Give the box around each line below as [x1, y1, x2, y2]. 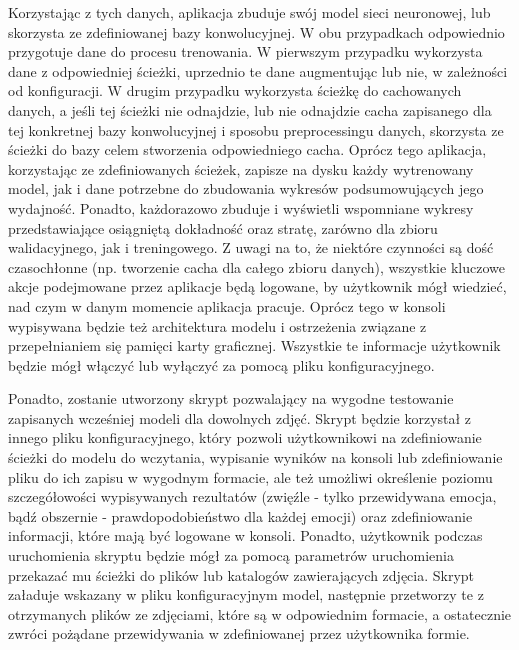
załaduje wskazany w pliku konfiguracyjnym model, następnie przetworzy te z [8, 584, 484, 605]
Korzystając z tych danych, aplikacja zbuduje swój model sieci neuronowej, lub [8, 2, 491, 22]
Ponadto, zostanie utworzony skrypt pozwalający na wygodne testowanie [8, 388, 454, 409]
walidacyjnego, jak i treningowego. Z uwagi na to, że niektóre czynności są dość [8, 237, 494, 258]
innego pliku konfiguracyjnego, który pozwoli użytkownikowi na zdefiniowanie [8, 427, 482, 448]
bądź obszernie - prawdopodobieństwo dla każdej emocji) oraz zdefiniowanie [8, 505, 473, 526]
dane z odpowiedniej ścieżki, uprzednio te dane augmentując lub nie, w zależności [8, 60, 508, 81]
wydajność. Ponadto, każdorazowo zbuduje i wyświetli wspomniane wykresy [8, 197, 474, 218]
